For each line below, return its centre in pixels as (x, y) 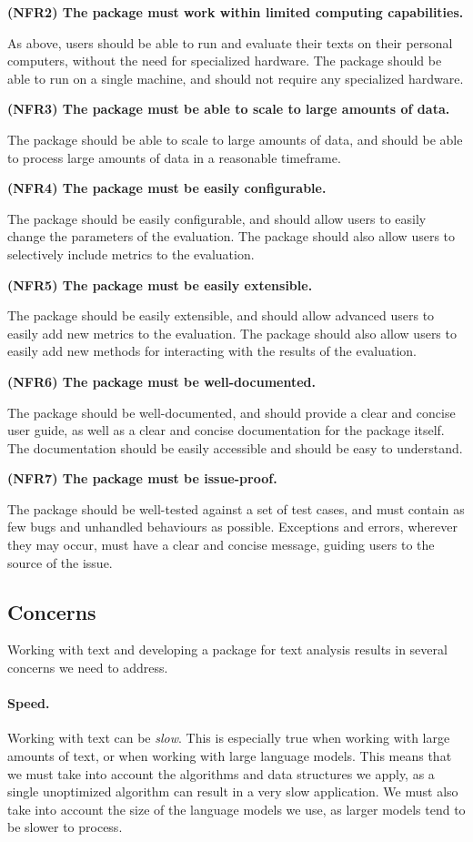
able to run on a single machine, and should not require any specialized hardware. (236, 78)
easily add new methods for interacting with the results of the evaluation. (212, 351)
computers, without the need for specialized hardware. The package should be (225, 61)
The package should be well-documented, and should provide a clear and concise (231, 412)
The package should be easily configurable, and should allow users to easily (217, 218)
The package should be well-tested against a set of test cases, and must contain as (236, 508)
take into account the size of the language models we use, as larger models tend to (236, 809)
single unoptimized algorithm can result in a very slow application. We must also (233, 791)
